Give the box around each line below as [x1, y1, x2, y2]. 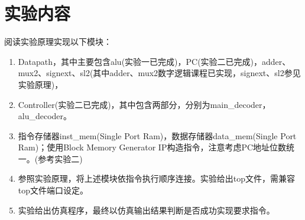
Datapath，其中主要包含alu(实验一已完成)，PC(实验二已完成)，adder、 [18, 55, 291, 67]
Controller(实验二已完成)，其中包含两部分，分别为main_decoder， [18, 98, 271, 110]
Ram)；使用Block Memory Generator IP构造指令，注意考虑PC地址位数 [18, 141, 287, 153]
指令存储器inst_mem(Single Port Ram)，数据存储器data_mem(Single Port [18, 129, 297, 142]
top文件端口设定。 [18, 184, 89, 196]
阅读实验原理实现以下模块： [4, 35, 112, 48]
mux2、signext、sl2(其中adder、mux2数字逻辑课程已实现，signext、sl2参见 [18, 67, 301, 79]
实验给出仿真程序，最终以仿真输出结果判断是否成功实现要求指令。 [18, 203, 275, 216]
